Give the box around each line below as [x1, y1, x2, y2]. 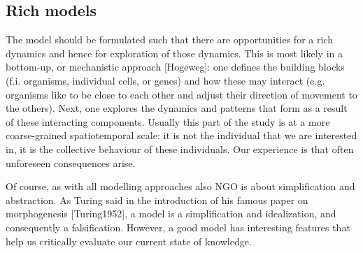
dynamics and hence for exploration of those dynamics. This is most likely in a [6, 45, 343, 60]
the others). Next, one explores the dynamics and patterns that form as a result [6, 101, 348, 115]
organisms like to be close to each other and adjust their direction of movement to [6, 87, 357, 101]
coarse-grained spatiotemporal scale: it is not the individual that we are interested [6, 128, 357, 143]
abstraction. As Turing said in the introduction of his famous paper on [6, 192, 308, 207]
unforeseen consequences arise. [6, 155, 136, 170]
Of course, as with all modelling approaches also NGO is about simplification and [6, 179, 355, 194]
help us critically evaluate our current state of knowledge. [6, 233, 252, 248]
